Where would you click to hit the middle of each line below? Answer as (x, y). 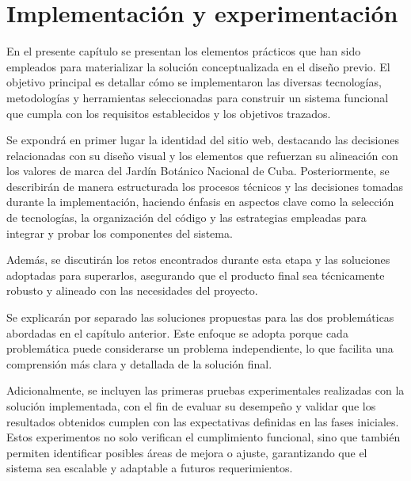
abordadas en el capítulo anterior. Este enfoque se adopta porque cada (177, 332)
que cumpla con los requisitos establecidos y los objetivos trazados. (169, 113)
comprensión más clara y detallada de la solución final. (139, 363)
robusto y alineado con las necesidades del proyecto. (132, 290)
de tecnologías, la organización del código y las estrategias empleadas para (186, 218)
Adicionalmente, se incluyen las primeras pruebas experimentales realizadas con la (205, 390)
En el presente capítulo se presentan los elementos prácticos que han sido (184, 51)
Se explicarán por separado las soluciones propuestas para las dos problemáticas (200, 317)
